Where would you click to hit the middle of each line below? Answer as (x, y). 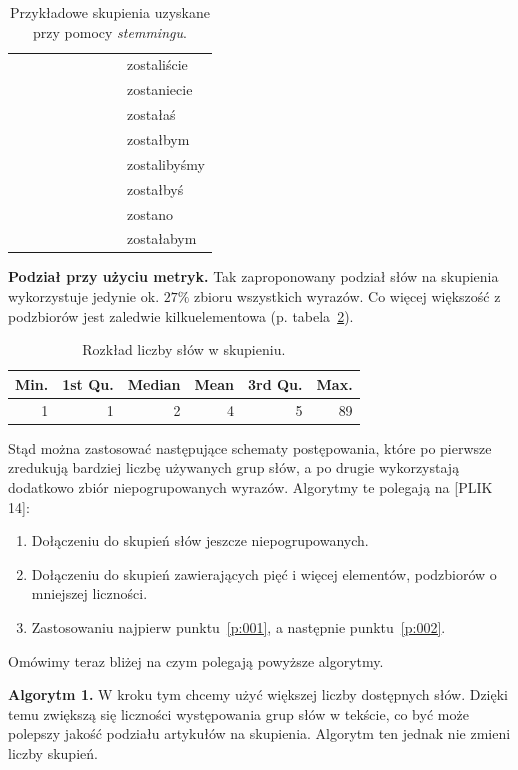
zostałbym (158, 138)
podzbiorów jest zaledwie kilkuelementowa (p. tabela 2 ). (181, 315)
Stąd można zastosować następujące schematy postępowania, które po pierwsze (250, 447)
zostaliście (157, 64)
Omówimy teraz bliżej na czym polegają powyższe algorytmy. (196, 660)
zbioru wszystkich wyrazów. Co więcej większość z (347, 296)
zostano (150, 213)
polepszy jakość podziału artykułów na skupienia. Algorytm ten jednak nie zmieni (259, 733)
